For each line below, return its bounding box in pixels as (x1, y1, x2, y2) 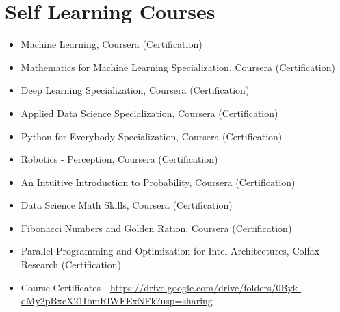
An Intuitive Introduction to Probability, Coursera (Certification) (21, 174, 296, 189)
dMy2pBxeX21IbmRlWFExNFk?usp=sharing (21, 294, 213, 308)
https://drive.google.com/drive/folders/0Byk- (109, 280, 301, 294)
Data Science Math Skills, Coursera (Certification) (21, 198, 233, 212)
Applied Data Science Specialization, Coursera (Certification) (21, 105, 278, 120)
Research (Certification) (21, 257, 121, 272)
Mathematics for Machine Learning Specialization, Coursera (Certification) (21, 60, 335, 74)
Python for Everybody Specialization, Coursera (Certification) (21, 129, 283, 143)
